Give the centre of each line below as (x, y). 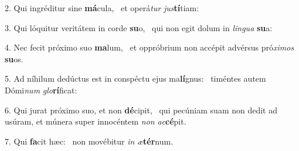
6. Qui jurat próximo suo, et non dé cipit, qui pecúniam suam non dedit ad (141, 110)
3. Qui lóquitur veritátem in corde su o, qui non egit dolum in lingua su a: (139, 27)
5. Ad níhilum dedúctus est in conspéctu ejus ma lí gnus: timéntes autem (135, 78)
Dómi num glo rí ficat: (41, 90)
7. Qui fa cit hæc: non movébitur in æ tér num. (89, 141)
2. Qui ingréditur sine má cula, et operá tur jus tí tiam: (102, 8)
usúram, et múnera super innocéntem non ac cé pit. (96, 121)
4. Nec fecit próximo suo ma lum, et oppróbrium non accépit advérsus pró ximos (149, 47)
